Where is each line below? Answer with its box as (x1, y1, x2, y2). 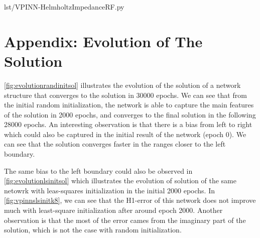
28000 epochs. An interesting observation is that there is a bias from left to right (4, 119, 252, 130)
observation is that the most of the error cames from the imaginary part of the (4, 214, 246, 225)
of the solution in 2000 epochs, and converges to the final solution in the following (4, 109, 256, 120)
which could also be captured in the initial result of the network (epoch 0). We (4, 129, 246, 139)
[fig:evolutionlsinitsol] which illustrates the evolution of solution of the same (4, 175, 236, 186)
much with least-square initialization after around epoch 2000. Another (4, 205, 223, 215)
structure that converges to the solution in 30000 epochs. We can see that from (4, 89, 247, 100)
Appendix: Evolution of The (4, 31, 203, 51)
